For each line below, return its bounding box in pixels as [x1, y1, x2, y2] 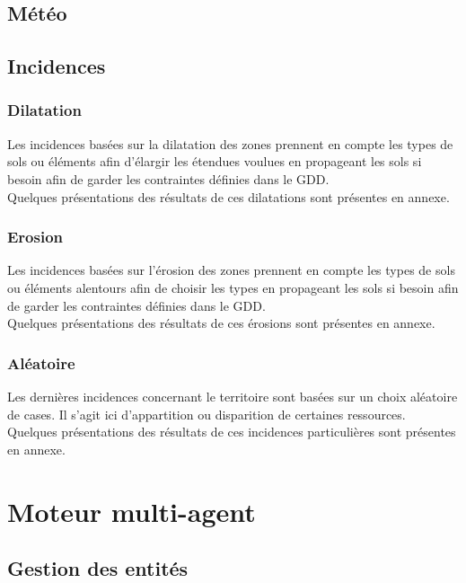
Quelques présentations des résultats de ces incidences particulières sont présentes [7, 422, 456, 441]
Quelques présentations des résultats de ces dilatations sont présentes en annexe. [7, 187, 450, 206]
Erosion [7, 225, 64, 248]
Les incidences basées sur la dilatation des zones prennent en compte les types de [7, 134, 453, 153]
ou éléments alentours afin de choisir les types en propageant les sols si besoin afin [7, 278, 459, 296]
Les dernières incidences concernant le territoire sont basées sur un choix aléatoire [7, 386, 458, 405]
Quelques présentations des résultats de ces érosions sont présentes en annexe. [7, 314, 435, 332]
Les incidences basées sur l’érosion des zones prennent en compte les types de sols [7, 261, 455, 279]
